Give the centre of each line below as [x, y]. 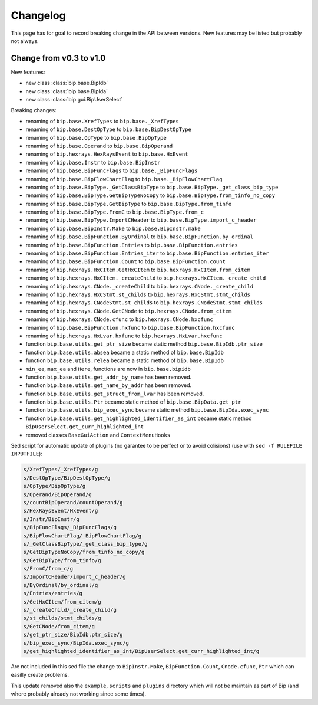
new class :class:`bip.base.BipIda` [67, 91]
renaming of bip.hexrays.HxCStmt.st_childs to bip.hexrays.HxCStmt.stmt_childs [138, 294]
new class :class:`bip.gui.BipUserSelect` [74, 100]
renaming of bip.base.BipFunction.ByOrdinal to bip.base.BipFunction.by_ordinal [140, 237]
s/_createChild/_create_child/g [70, 610]
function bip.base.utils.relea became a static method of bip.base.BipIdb [125, 360]
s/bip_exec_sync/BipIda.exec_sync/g [76, 643]
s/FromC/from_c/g [48, 569]
